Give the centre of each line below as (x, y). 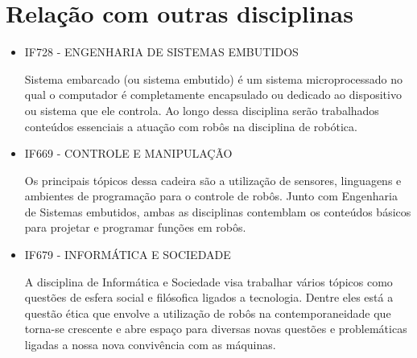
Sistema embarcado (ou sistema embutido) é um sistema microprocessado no (213, 78)
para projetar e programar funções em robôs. (135, 227)
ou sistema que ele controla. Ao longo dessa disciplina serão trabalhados (202, 110)
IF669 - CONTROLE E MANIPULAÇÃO (128, 153)
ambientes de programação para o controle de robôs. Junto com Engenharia (211, 196)
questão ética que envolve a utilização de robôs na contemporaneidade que (208, 313)
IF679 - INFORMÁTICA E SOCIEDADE (128, 255)
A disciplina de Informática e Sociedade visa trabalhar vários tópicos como (208, 281)
